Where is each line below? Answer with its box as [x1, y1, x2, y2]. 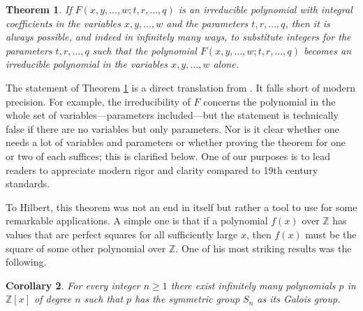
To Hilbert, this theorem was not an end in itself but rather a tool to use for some [6, 199, 357, 214]
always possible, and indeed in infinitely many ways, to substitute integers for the [6, 29, 351, 44]
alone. [213, 57, 239, 71]
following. [6, 254, 47, 269]
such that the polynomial [92, 43, 197, 57]
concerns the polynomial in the [203, 94, 336, 108]
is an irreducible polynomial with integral [178, 2, 353, 16]
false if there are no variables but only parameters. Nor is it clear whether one [6, 121, 339, 136]
